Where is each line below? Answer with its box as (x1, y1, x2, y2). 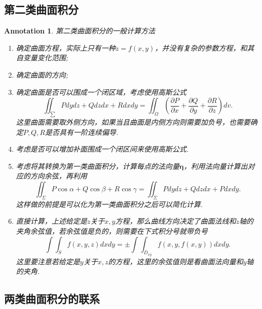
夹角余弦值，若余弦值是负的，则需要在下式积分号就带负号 (16, 225, 208, 236)
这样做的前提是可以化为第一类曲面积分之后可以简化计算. (16, 198, 203, 209)
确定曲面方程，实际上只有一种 (16, 42, 116, 53)
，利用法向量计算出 (183, 160, 248, 171)
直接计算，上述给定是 (16, 216, 87, 226)
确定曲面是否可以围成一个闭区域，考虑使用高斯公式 (16, 86, 186, 97)
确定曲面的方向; (16, 69, 68, 80)
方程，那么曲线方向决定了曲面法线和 (115, 216, 236, 226)
